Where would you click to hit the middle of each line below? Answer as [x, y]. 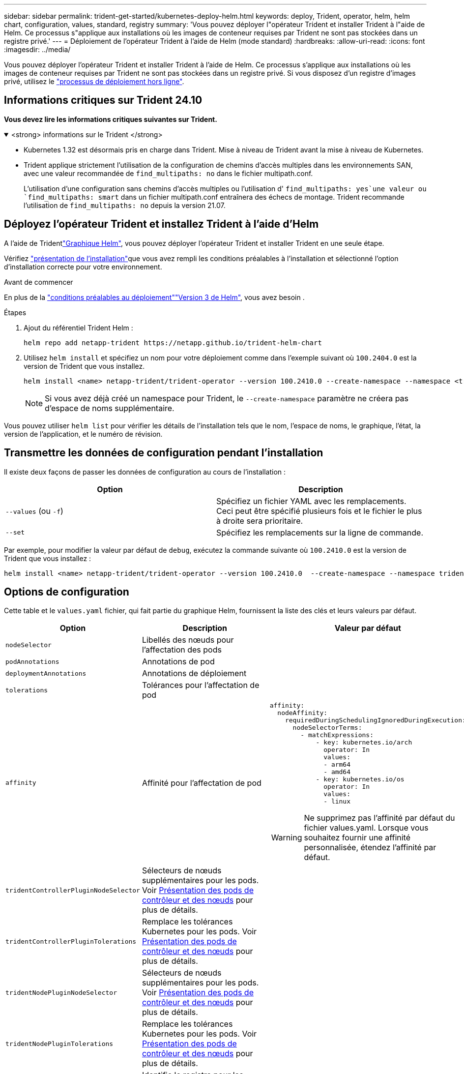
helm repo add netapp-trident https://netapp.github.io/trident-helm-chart [173, 343]
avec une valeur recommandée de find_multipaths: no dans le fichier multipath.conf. [168, 173]
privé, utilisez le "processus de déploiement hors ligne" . [94, 81]
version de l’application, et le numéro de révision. [83, 434]
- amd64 [337, 772]
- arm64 [337, 765]
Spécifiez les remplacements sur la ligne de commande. [320, 532]
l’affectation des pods [182, 650]
